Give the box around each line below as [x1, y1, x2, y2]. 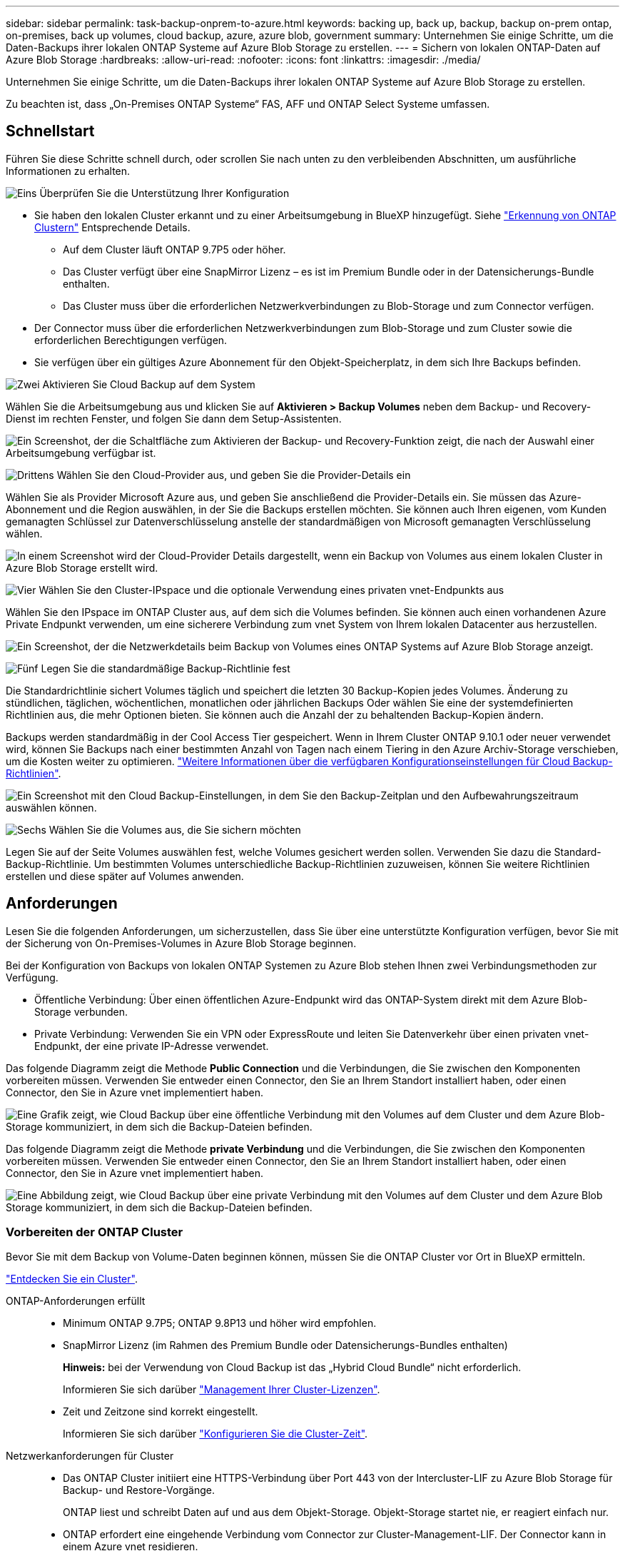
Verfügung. [6, 971, 59, 984]
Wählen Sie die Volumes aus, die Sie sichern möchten [49, 823, 301, 836]
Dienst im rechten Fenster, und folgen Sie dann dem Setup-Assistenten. [6, 412, 342, 425]
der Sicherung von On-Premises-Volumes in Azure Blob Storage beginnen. [6, 936, 357, 949]
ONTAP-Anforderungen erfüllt [6, 1295, 146, 1308]
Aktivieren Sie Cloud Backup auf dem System [42, 378, 255, 390]
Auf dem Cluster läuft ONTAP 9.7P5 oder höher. [63, 243, 286, 256]
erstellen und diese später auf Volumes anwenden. [6, 869, 244, 882]
